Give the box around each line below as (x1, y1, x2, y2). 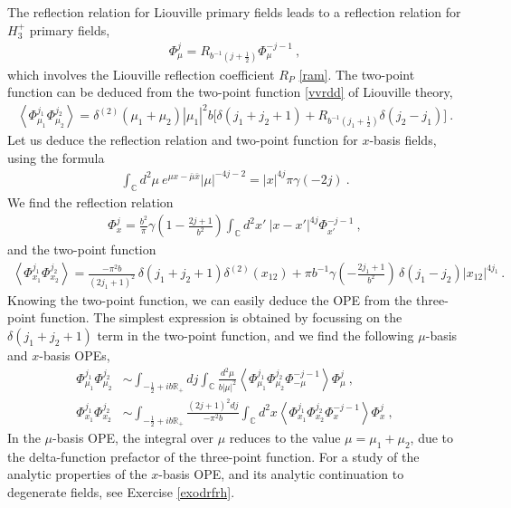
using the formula (7, 148, 105, 167)
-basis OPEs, (39, 346, 110, 365)
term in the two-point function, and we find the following (97, 326, 414, 345)
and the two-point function (7, 240, 156, 259)
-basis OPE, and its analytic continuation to (158, 465, 404, 484)
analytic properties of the (7, 465, 147, 484)
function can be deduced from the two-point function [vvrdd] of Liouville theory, (7, 82, 453, 101)
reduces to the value (229, 428, 341, 447)
